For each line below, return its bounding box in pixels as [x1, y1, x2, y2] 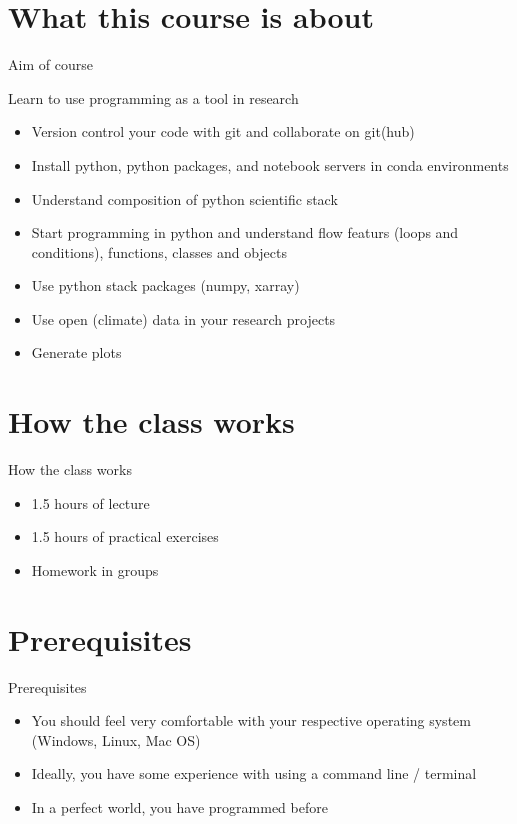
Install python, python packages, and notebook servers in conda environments [31, 154, 509, 175]
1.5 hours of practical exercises [31, 526, 219, 547]
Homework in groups [31, 559, 159, 580]
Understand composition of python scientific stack [31, 188, 338, 209]
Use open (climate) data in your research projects [31, 308, 336, 329]
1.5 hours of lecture [31, 492, 150, 513]
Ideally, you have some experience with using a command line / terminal [31, 763, 477, 784]
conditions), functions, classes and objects [31, 241, 287, 262]
